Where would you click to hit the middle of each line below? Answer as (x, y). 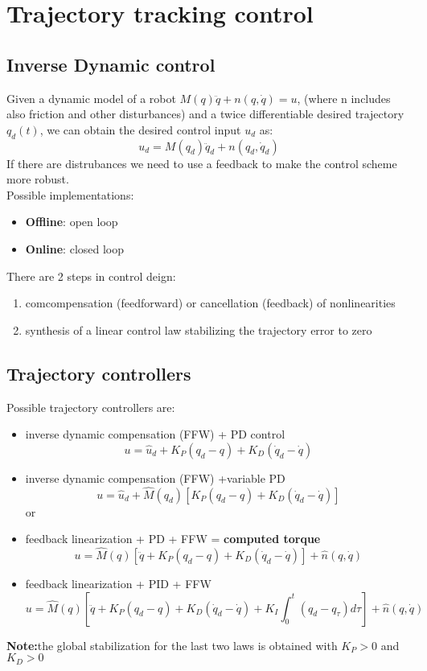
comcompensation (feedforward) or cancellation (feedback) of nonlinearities (210, 303)
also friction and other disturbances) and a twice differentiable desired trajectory (205, 114)
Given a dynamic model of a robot (91, 98)
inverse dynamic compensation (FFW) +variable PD (155, 478)
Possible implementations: (70, 194)
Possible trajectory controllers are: (91, 407)
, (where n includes (344, 98)
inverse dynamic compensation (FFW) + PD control (155, 434)
